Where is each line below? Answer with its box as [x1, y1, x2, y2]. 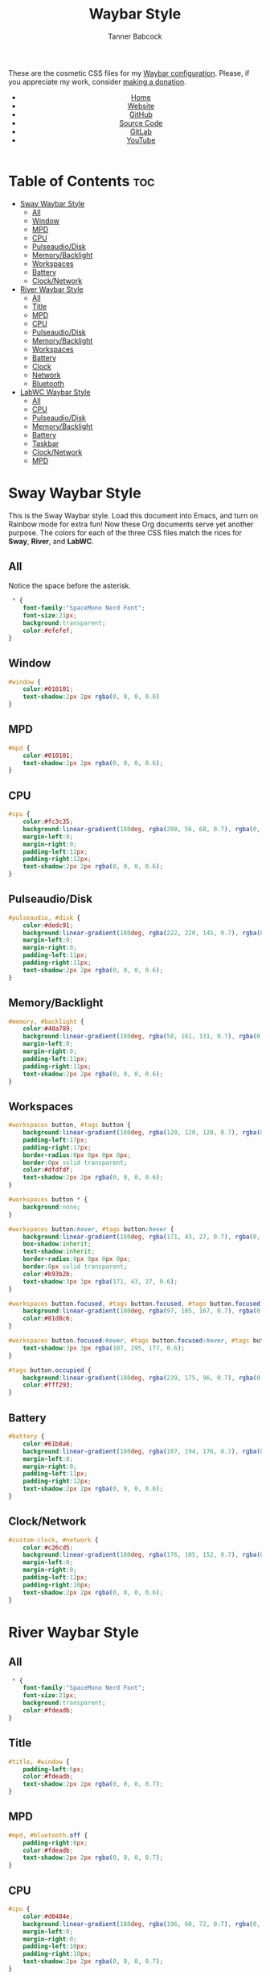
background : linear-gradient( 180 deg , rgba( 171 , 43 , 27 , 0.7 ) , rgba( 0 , [22, 1233, 261, 1241]
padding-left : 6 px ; [22, 1765, 84, 1774]
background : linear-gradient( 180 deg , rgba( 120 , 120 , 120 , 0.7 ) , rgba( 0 [22, 1129, 264, 1137]
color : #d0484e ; [22, 1912, 74, 1920]
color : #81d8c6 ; [22, 1315, 74, 1323]
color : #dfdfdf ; [22, 1166, 74, 1174]
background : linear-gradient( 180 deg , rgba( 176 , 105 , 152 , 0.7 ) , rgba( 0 [22, 1551, 264, 1559]
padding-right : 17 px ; [22, 1143, 92, 1151]
